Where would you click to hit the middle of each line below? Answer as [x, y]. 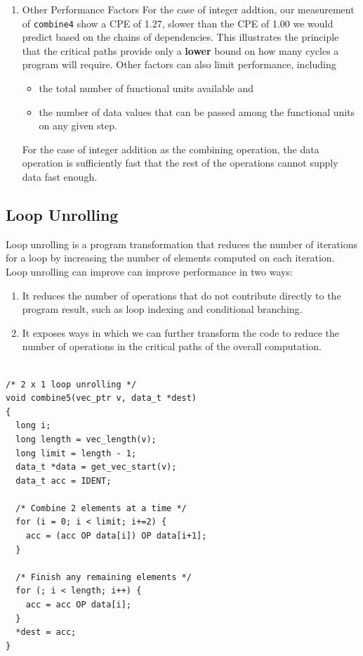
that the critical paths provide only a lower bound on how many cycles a [180, 50]
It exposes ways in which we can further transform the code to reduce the [180, 332]
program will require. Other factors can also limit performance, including [179, 64]
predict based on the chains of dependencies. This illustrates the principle [180, 37]
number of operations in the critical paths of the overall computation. [172, 346]
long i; [33, 426]
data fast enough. [60, 176]
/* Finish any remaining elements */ [104, 577]
